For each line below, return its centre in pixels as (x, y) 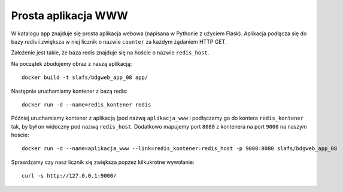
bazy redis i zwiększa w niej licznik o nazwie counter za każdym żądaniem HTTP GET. (119, 41)
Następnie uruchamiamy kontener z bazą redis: (69, 91)
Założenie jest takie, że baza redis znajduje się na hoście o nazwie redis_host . (110, 53)
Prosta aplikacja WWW (69, 16)
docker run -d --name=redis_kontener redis (86, 104)
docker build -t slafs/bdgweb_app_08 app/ (85, 77)
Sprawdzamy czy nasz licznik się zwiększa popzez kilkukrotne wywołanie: (103, 162)
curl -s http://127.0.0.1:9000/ (69, 176)
